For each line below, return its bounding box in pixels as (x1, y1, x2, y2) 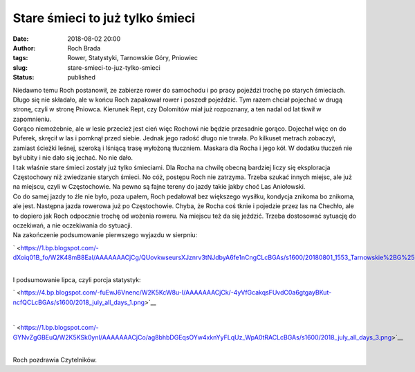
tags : (12, 54, 28, 62)
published (67, 73, 96, 82)
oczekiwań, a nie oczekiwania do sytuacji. (12, 221, 133, 230)
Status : (12, 73, 35, 82)
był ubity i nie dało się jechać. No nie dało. (12, 154, 133, 162)
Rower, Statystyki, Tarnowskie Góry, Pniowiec (67, 54, 199, 62)
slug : (12, 63, 28, 72)
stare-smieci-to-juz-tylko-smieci (67, 63, 160, 72)
